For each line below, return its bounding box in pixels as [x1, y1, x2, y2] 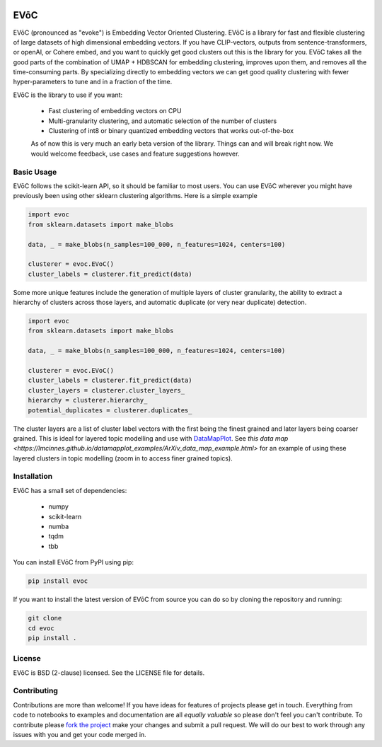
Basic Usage [13, 167, 57, 177]
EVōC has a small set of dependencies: [13, 486, 127, 494]
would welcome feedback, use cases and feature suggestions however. [30, 149, 240, 158]
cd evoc [28, 624, 54, 632]
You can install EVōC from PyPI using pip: [13, 558, 134, 567]
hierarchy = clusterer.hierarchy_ [28, 396, 148, 405]
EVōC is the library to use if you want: [13, 91, 123, 99]
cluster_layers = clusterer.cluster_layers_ [28, 386, 185, 394]
